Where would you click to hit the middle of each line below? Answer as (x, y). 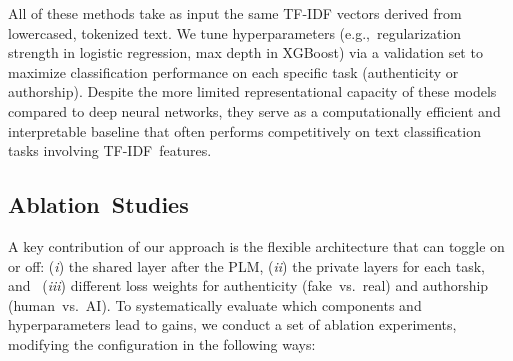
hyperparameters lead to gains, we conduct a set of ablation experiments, (232, 324)
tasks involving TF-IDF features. (110, 150)
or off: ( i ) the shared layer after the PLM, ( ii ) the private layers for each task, (246, 265)
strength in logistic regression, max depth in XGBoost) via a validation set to (245, 52)
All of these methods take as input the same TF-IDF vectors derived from (235, 13)
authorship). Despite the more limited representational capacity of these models (252, 91)
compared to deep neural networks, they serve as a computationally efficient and (254, 110)
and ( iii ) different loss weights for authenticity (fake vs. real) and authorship (248, 285)
